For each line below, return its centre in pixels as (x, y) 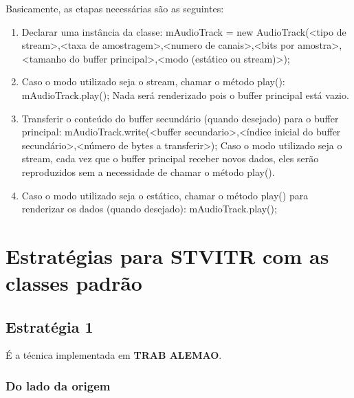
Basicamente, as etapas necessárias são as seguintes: (115, 8)
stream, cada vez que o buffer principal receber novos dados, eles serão (170, 158)
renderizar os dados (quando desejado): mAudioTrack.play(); (149, 209)
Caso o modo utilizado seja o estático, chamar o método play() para (165, 195)
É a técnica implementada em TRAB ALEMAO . (114, 355)
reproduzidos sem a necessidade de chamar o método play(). (148, 172)
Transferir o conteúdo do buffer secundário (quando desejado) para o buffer (180, 118)
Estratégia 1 (49, 326)
